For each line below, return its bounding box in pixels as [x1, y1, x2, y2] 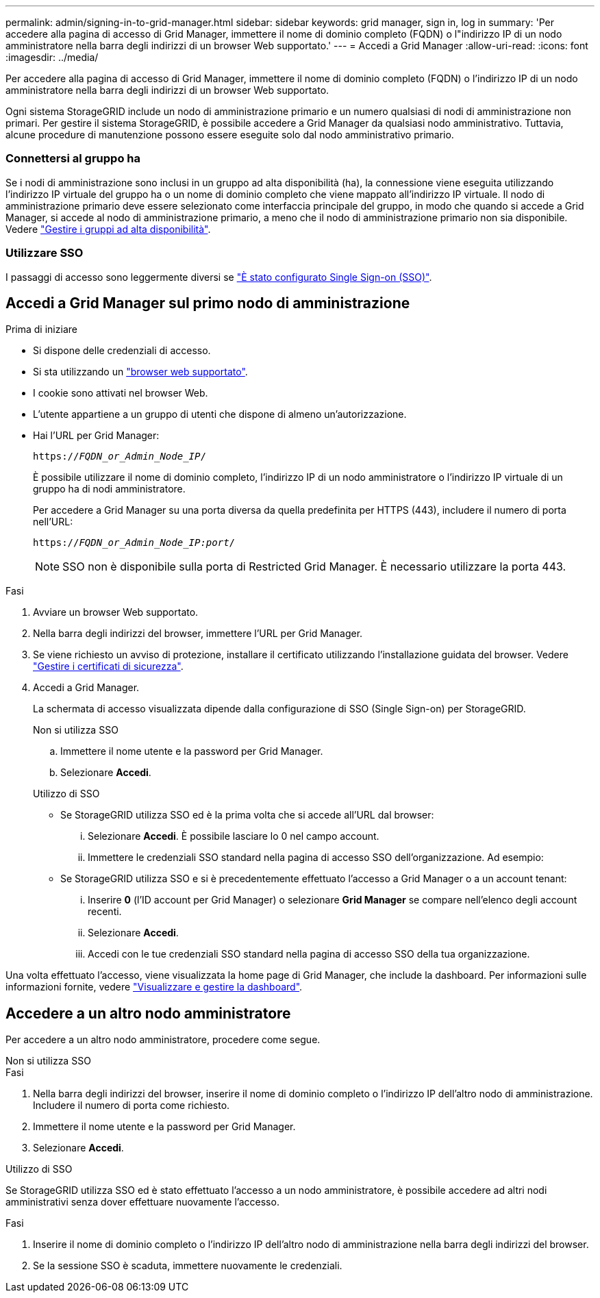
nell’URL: [33, 516, 73, 528]
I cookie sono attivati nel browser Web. [33, 387, 208, 399]
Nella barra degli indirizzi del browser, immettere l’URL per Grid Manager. [33, 627, 363, 640]
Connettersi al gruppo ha [5, 151, 140, 166]
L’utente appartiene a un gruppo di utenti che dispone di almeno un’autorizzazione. [33, 408, 407, 421]
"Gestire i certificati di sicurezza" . [33, 660, 184, 673]
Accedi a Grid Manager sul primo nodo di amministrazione [5, 294, 410, 312]
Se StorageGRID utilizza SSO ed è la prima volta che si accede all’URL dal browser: [60, 809, 434, 821]
